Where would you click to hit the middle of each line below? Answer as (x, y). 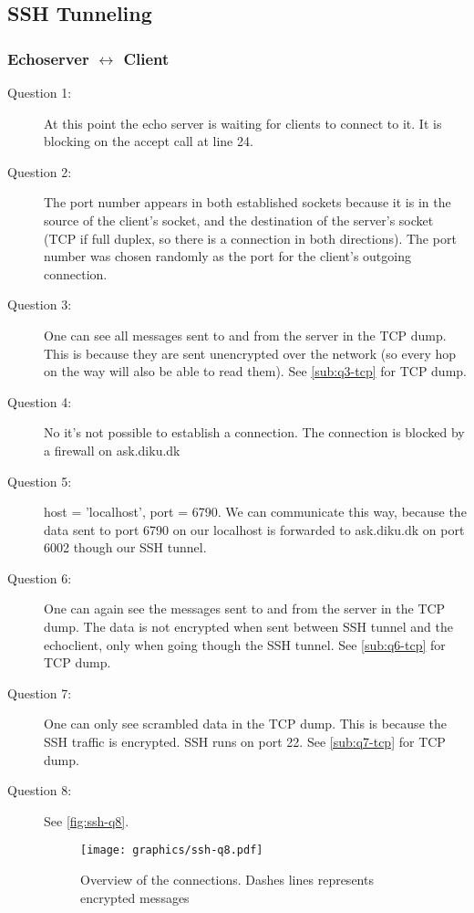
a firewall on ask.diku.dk (112, 450)
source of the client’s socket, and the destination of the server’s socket (239, 220)
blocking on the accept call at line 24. (149, 141)
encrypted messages (135, 897)
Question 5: (40, 481)
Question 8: (40, 790)
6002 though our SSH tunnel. (125, 547)
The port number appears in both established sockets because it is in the (247, 202)
